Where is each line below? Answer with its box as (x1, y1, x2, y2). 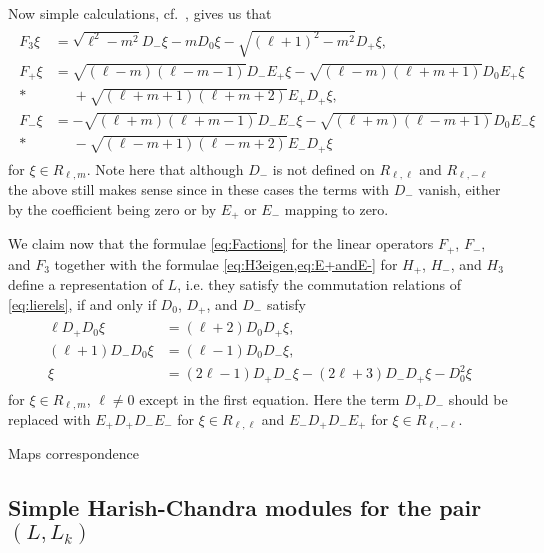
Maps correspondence (8, 443, 139, 464)
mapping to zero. (284, 198, 389, 219)
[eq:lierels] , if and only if (8, 293, 156, 314)
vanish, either (418, 179, 501, 200)
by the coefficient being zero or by (8, 198, 217, 219)
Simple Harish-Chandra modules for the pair (8, 492, 482, 523)
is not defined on (272, 158, 375, 179)
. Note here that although (86, 158, 244, 179)
